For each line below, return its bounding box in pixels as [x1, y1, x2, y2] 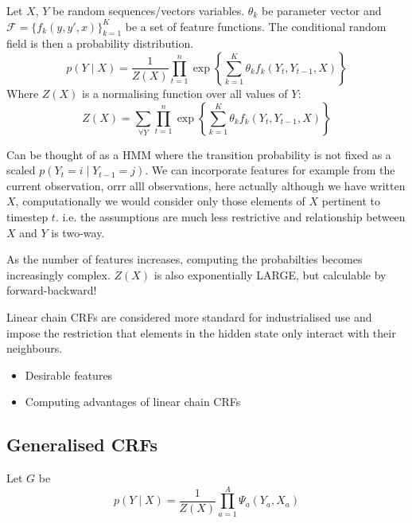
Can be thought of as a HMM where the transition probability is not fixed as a [6, 146, 391, 162]
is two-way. [51, 224, 105, 240]
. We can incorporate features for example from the [145, 162, 395, 178]
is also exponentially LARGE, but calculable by [154, 266, 387, 283]
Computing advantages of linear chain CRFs [25, 393, 241, 410]
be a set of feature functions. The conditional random [125, 18, 387, 34]
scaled [6, 162, 36, 178]
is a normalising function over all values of [82, 84, 288, 101]
